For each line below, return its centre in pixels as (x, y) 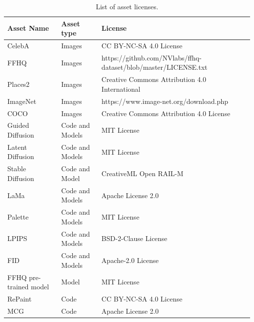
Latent (17, 147)
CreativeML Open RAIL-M (142, 173)
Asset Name (28, 28)
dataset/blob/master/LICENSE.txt (154, 67)
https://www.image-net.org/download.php (165, 101)
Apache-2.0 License (130, 260)
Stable (17, 169)
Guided (18, 125)
